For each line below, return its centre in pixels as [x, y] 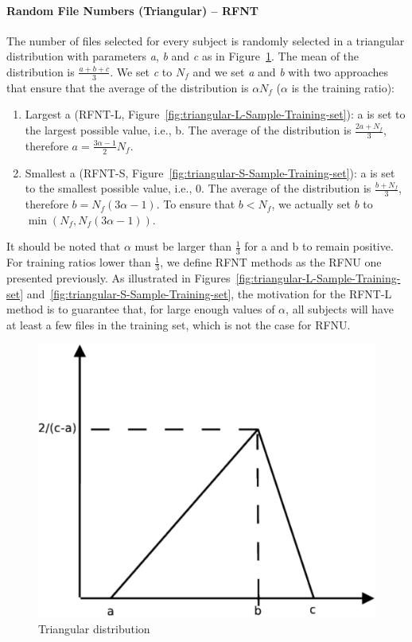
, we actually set [311, 204]
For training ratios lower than [79, 262]
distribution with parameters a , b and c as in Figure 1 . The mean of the [183, 56]
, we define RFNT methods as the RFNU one [271, 262]
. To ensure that [196, 204]
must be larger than [183, 246]
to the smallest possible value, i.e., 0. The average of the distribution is [198, 188]
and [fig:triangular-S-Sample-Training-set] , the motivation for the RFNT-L [209, 293]
